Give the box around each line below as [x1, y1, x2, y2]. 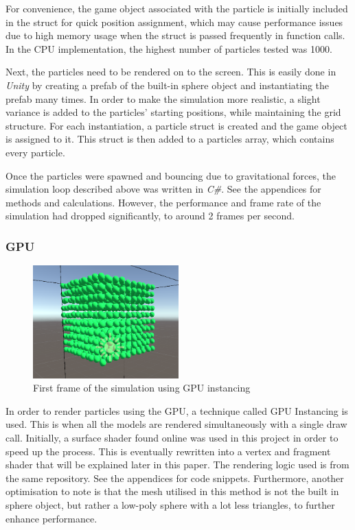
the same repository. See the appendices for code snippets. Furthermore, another [5, 470, 344, 485]
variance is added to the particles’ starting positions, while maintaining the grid [5, 105, 341, 119]
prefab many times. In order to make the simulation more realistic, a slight [5, 91, 321, 106]
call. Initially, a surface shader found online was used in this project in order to [5, 431, 339, 444]
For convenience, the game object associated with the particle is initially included [5, 1, 348, 15]
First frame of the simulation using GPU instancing [33, 381, 251, 395]
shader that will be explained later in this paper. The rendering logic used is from [5, 457, 350, 472]
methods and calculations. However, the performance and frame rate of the [5, 195, 321, 209]
